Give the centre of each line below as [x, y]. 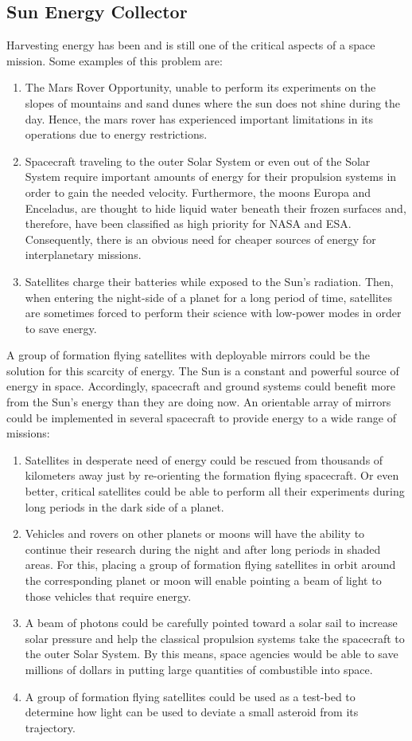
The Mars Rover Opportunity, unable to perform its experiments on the [200, 87]
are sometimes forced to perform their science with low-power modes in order [213, 313]
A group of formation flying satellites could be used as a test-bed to [190, 696]
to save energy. [61, 328]
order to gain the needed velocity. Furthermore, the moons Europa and [198, 192]
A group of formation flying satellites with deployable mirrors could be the [189, 355]
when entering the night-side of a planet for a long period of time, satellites [208, 297]
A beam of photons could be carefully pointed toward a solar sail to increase [211, 623]
